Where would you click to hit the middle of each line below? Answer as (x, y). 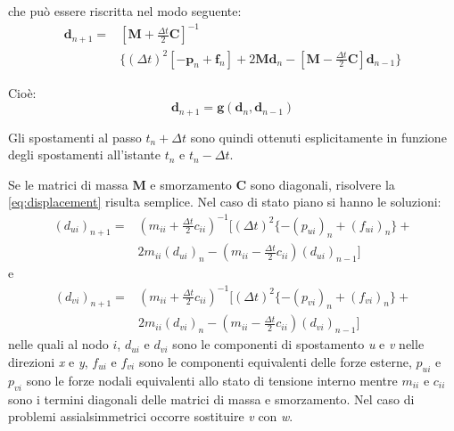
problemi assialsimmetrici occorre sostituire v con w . (151, 416)
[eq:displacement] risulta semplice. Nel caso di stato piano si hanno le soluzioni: (225, 202)
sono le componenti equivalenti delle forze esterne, (275, 361)
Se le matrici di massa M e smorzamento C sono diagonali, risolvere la (202, 184)
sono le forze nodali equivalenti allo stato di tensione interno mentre (212, 380)
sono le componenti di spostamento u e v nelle (298, 344)
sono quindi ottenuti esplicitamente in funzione (318, 137)
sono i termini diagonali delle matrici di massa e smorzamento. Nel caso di (211, 398)
